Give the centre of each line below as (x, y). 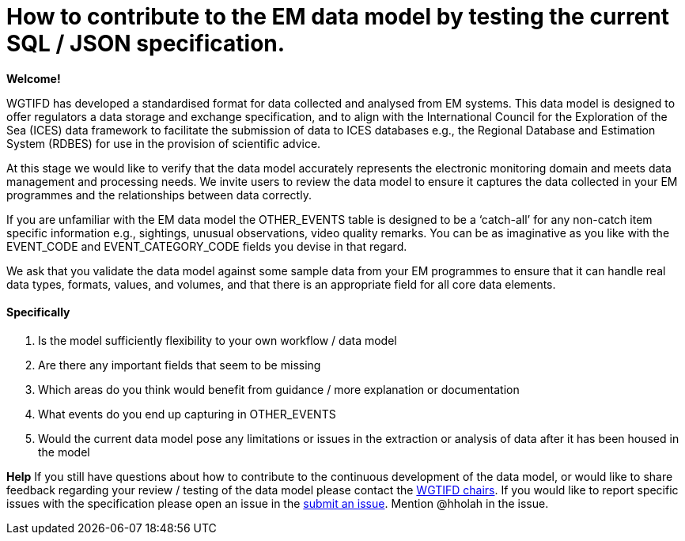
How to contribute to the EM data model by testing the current (338, 17)
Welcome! (34, 78)
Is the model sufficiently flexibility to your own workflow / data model (218, 340)
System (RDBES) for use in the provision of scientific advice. (164, 143)
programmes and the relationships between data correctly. (159, 195)
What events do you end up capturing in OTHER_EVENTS (187, 414)
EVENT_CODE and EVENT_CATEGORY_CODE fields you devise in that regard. (207, 246)
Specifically (38, 312)
